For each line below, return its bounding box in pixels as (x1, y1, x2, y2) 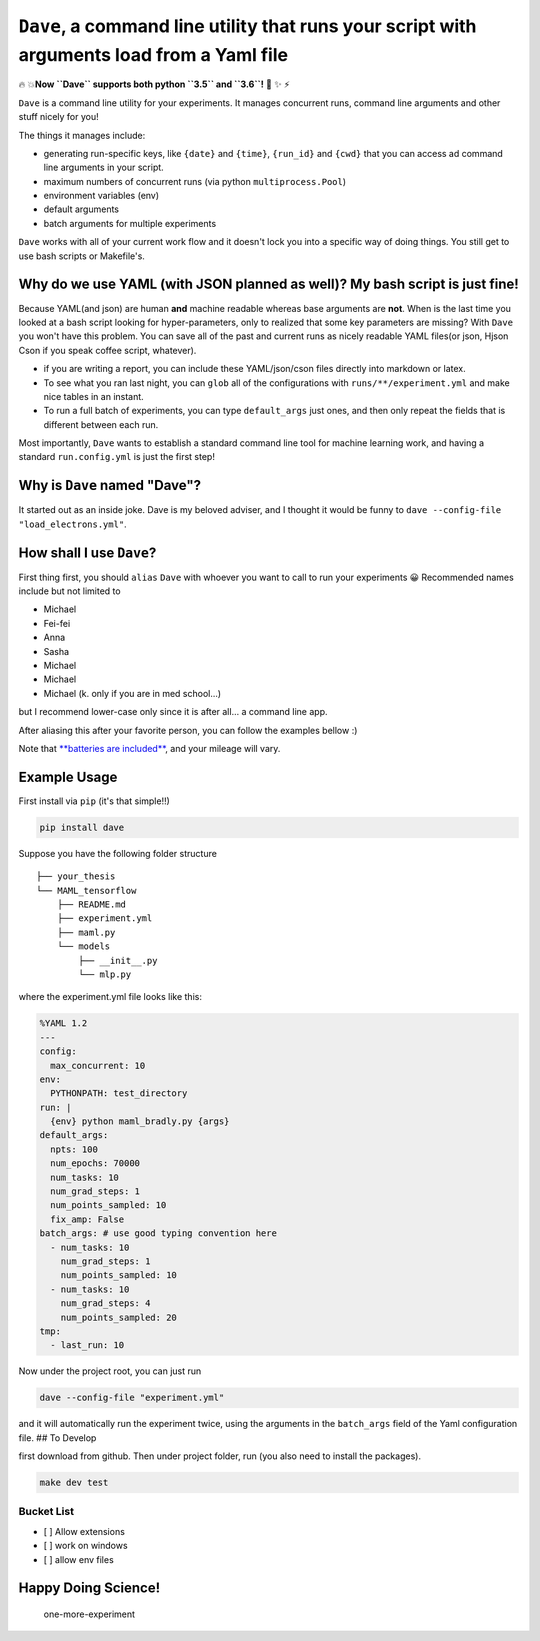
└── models (56, 941, 111, 952)
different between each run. (43, 418, 159, 430)
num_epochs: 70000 (50, 1158, 140, 1169)
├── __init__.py (78, 955, 158, 966)
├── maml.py (56, 926, 116, 938)
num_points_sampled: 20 (60, 1311, 177, 1323)
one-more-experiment (43, 1608, 135, 1620)
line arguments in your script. (43, 161, 164, 174)
